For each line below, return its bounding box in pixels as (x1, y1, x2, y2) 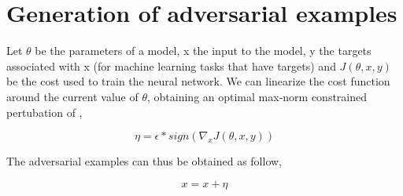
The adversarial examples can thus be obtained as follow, (6, 153, 282, 169)
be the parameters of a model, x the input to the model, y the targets (35, 42, 372, 59)
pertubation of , (6, 103, 83, 120)
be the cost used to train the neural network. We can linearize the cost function (6, 73, 390, 89)
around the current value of (6, 88, 139, 104)
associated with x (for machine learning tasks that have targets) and (6, 57, 336, 74)
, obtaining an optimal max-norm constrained (147, 88, 368, 104)
